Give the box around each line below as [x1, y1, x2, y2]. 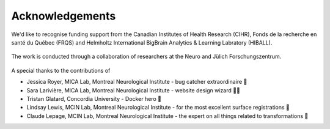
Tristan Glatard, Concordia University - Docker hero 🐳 [26, 95, 162, 102]
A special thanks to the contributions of [11, 67, 111, 74]
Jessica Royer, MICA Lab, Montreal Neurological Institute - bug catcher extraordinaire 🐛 [26, 78, 248, 86]
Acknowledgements [11, 9, 116, 23]
